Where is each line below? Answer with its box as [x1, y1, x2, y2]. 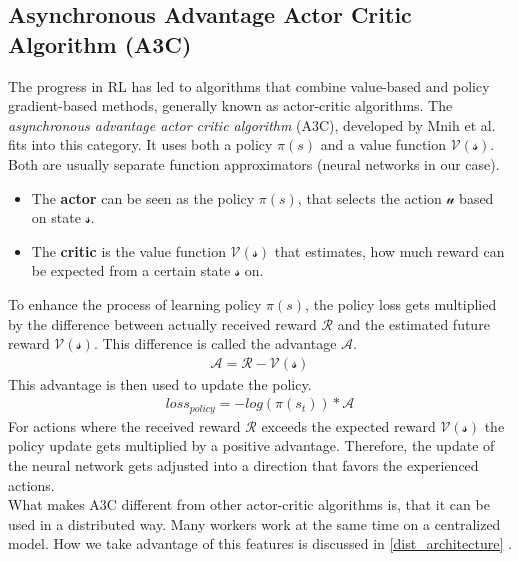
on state [31, 207, 81, 228]
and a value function [320, 134, 447, 155]
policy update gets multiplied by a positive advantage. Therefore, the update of [8, 435, 495, 456]
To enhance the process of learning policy [8, 293, 262, 314]
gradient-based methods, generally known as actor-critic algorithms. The [8, 95, 453, 116]
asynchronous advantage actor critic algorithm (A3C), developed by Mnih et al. [8, 114, 496, 135]
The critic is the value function [31, 240, 226, 261]
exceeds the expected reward [261, 415, 436, 436]
